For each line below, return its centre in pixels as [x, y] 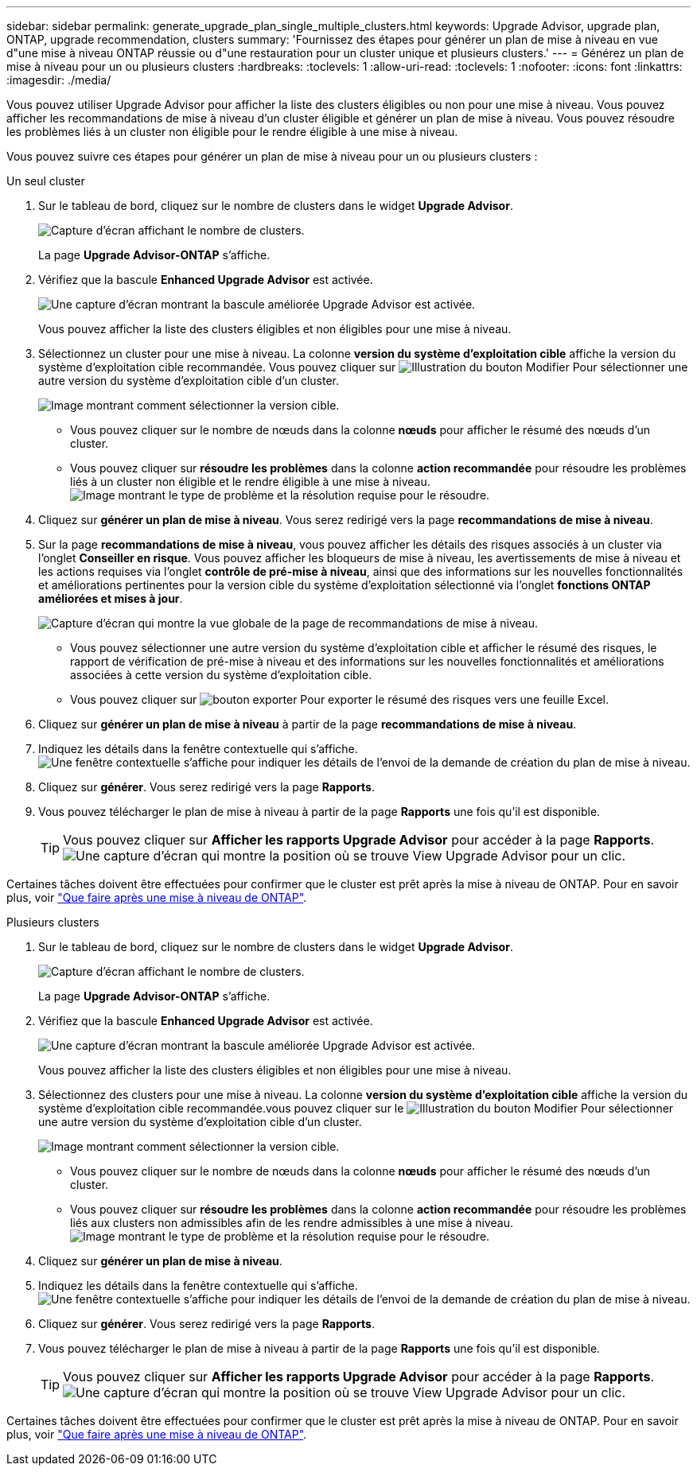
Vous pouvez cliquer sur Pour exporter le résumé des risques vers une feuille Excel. [339, 699]
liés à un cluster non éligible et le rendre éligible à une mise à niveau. [250, 482]
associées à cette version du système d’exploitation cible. [221, 675]
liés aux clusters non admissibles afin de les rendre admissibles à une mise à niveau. [292, 1223]
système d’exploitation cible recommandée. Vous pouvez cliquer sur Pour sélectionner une [363, 367]
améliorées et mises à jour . [111, 598]
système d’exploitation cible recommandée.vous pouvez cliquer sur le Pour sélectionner [356, 1108]
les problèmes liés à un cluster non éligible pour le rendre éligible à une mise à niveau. [232, 132]
